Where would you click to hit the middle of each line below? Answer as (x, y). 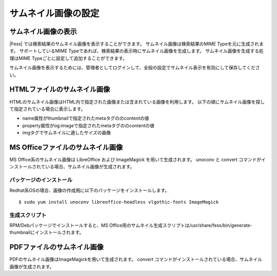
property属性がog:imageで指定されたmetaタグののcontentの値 (88, 125)
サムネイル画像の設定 (54, 13)
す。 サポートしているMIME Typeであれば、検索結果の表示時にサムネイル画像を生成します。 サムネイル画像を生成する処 (137, 51)
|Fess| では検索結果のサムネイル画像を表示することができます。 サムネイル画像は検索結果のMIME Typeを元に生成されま (137, 44)
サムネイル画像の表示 (43, 32)
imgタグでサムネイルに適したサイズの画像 (67, 133)
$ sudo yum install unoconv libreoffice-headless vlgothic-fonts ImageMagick (119, 202)
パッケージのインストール (41, 180)
